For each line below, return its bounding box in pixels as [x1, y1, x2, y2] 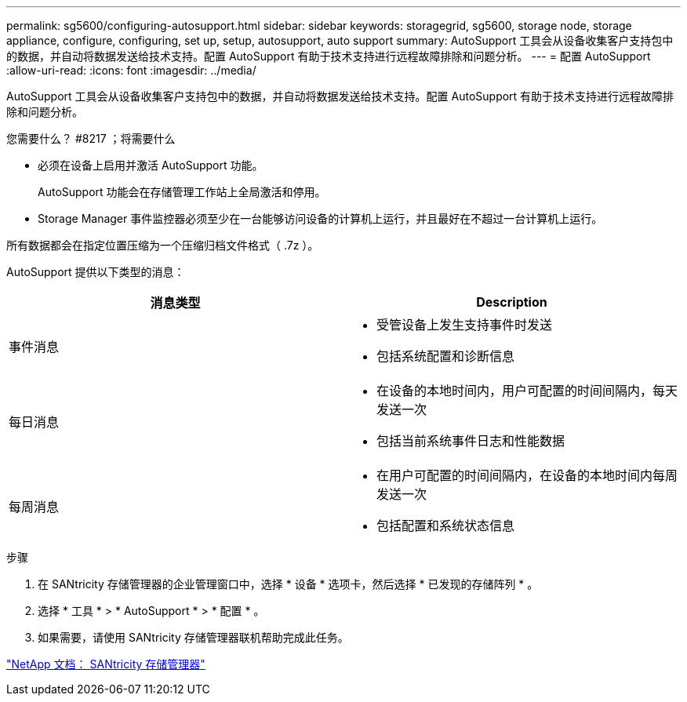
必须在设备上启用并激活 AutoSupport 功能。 [38, 158, 264, 172]
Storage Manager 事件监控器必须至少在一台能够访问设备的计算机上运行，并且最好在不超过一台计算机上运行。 [38, 212, 603, 225]
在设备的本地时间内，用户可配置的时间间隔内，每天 [376, 383, 678, 398]
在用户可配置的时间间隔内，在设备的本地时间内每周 [376, 467, 678, 483]
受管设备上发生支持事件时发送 [376, 317, 553, 333]
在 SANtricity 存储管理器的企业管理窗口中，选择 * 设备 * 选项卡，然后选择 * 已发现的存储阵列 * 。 [38, 577, 539, 591]
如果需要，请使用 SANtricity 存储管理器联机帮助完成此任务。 [38, 631, 349, 644]
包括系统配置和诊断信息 [376, 348, 515, 364]
